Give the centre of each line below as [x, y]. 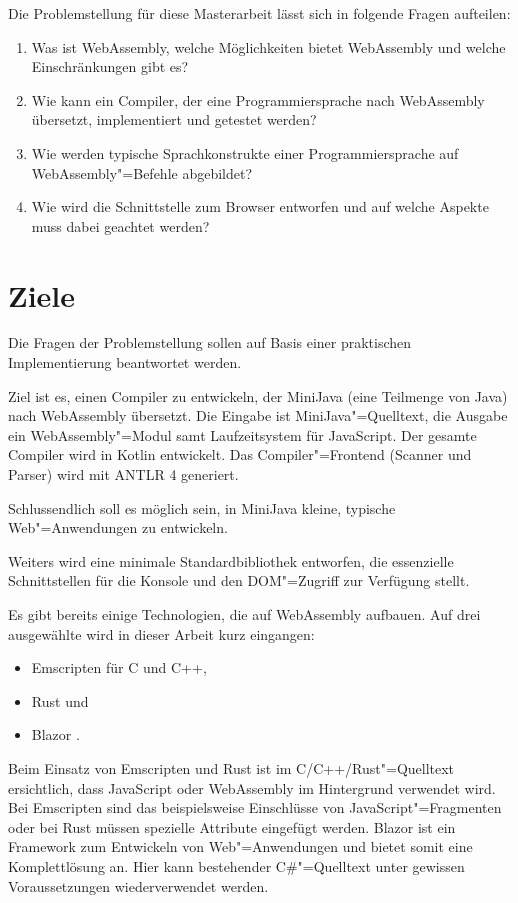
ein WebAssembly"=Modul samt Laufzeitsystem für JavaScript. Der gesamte [242, 434]
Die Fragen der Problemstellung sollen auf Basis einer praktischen [210, 342]
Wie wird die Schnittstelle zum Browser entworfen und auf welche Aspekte [260, 206]
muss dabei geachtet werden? [120, 225]
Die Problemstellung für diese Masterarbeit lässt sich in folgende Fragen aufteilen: [259, 13]
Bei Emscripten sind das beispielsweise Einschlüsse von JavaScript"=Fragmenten [255, 807]
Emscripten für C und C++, [119, 667]
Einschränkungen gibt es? [110, 66]
